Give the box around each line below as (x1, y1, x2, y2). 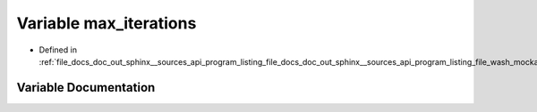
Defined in (38, 44, 78, 55)
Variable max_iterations (16, 13, 197, 33)
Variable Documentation (16, 80, 156, 95)
